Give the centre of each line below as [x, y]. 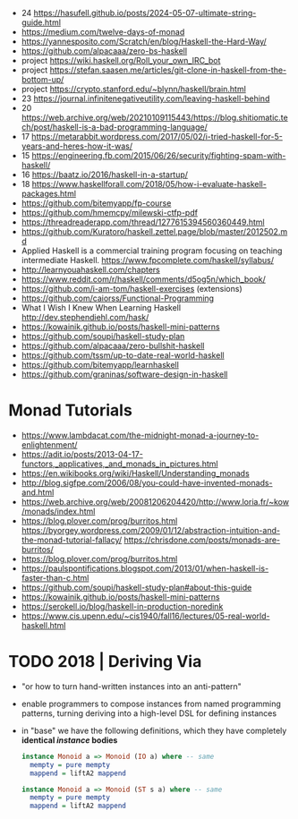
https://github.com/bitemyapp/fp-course [96, 203]
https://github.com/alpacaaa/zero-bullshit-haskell [113, 346]
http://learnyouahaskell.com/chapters [90, 269]
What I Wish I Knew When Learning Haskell [101, 307]
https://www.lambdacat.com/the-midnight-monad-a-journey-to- [140, 435]
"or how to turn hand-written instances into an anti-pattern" [132, 686]
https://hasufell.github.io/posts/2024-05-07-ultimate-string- [145, 13]
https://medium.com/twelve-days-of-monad [103, 32]
